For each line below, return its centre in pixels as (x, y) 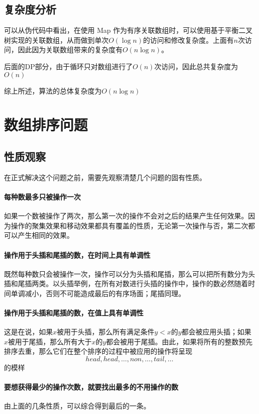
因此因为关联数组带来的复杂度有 (70, 50)
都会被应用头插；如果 (216, 332)
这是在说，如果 (28, 332)
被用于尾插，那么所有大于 (50, 341)
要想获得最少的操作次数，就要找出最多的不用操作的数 (91, 387)
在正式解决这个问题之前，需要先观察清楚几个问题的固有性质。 (105, 177)
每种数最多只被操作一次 (42, 196)
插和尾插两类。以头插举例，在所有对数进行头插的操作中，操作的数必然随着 (126, 283)
